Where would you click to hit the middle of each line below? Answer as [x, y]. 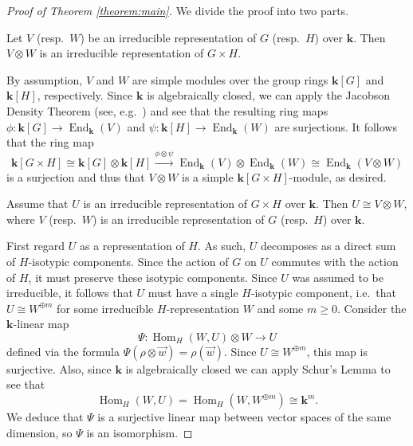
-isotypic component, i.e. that [324, 293]
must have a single [193, 293]
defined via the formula [63, 351]
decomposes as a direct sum [328, 246]
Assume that [37, 203]
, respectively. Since [85, 95]
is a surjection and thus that [76, 176]
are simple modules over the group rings [230, 79]
